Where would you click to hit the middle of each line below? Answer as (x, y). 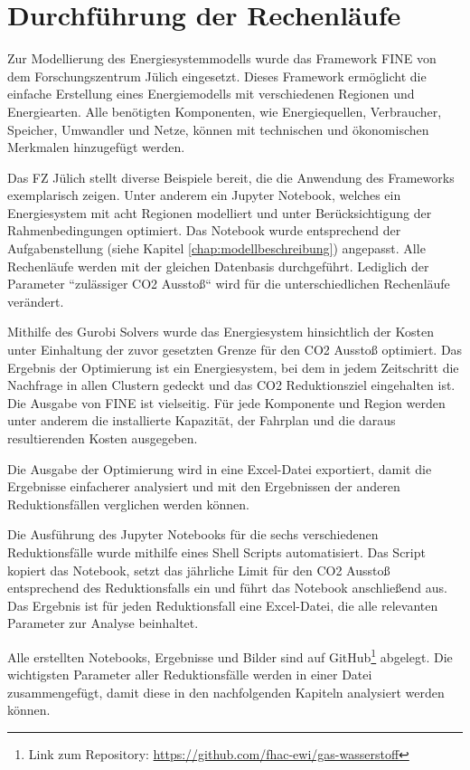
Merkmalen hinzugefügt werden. (96, 147)
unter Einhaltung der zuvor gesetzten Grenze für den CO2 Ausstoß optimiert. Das (235, 350)
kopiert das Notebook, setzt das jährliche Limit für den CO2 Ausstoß (199, 570)
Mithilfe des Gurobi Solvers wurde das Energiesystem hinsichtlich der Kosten (221, 332)
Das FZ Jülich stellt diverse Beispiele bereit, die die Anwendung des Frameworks (231, 177)
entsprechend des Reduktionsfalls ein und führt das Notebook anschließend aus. (227, 588)
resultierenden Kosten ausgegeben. (103, 438)
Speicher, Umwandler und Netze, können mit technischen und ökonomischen (218, 129)
